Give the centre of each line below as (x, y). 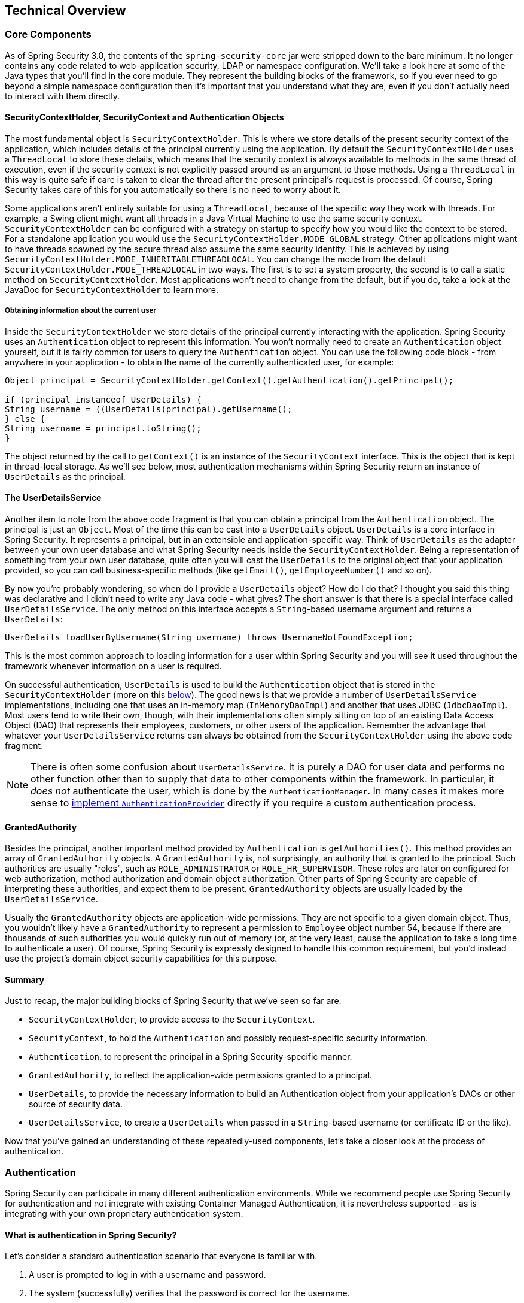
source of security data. (76, 1104)
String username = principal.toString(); (103, 428)
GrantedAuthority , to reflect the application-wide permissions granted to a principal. (201, 1075)
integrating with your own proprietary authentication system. (124, 1214)
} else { (25, 418)
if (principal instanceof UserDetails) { (103, 399)
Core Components (48, 34)
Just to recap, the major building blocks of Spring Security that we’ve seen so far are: (173, 1001)
